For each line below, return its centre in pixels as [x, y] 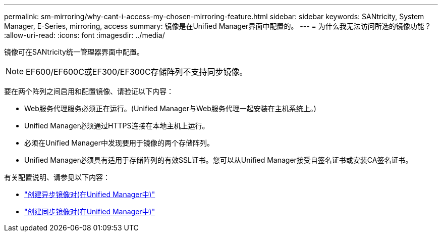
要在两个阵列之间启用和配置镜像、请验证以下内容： [89, 91]
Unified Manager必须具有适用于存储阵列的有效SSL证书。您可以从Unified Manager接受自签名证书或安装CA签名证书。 [218, 160]
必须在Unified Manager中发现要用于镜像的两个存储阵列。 [119, 143]
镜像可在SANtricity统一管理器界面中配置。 [74, 52]
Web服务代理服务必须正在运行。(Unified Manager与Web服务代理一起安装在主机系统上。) [170, 108]
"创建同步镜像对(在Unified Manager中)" [90, 211]
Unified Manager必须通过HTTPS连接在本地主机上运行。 [117, 126]
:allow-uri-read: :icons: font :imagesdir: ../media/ [85, 35]
